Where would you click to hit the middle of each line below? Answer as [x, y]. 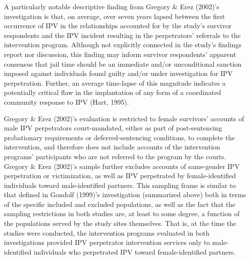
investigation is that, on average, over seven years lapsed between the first [115, 16]
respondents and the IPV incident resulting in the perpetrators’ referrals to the [122, 35]
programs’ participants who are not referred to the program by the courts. [115, 156]
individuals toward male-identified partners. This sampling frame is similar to [120, 185]
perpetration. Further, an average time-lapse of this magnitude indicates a [115, 83]
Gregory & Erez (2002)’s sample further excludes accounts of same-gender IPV [122, 166]
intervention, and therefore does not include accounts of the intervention [112, 147]
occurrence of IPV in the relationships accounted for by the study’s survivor [118, 26]
